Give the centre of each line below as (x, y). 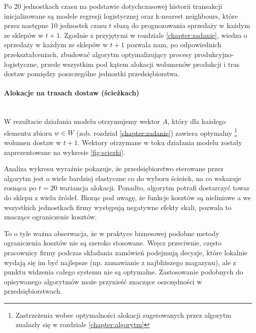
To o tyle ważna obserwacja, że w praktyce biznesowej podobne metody (112, 233)
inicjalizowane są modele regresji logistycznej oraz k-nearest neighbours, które (121, 15)
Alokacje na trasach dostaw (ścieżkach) (72, 93)
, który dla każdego (197, 121)
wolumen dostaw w (32, 142)
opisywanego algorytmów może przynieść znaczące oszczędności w (103, 281)
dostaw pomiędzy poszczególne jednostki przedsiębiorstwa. (92, 74)
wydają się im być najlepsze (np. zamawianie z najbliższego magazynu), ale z (120, 262)
